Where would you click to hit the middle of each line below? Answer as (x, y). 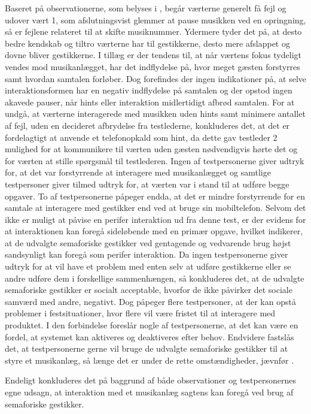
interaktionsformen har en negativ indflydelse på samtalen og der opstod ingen (149, 90)
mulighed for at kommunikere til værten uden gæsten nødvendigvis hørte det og (151, 149)
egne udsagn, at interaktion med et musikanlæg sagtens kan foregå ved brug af (149, 392)
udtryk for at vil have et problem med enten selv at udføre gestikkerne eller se (148, 266)
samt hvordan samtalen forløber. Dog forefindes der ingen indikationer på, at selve (155, 78)
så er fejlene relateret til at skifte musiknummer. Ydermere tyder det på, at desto (153, 31)
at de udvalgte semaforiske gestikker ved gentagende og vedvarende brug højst (148, 242)
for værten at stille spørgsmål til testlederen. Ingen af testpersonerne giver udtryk (155, 160)
